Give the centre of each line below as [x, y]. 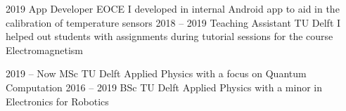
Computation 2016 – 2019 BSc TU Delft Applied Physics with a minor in [164, 87]
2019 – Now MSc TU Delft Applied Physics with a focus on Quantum [156, 73]
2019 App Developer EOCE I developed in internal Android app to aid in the [173, 8]
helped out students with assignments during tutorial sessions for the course [169, 36]
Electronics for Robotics [57, 101]
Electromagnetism [44, 50]
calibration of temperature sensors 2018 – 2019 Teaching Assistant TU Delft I [173, 22]
